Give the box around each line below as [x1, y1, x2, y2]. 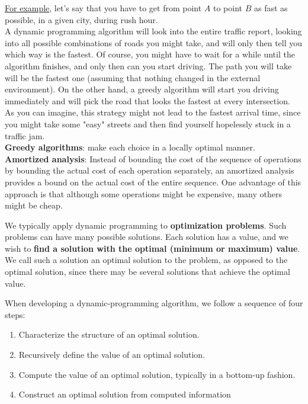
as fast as [254, 2, 288, 14]
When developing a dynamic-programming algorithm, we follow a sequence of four [5, 297, 303, 309]
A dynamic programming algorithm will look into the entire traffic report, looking [5, 25, 302, 37]
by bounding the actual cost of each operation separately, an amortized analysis [5, 164, 294, 177]
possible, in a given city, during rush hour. [5, 13, 158, 25]
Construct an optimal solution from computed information [18, 388, 231, 400]
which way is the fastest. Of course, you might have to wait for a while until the [5, 48, 295, 60]
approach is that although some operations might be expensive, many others [5, 187, 282, 200]
